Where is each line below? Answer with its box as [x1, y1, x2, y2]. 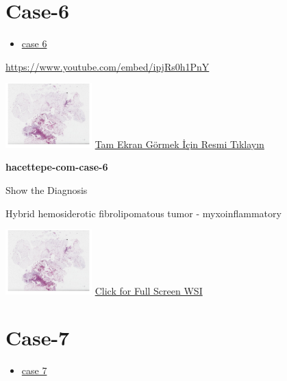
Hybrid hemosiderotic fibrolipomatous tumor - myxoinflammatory [5, 206, 282, 220]
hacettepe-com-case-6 [5, 160, 108, 174]
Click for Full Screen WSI [95, 283, 203, 297]
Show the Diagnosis [5, 183, 88, 197]
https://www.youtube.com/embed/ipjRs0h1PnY [5, 59, 210, 73]
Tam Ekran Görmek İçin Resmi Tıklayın [95, 136, 264, 151]
